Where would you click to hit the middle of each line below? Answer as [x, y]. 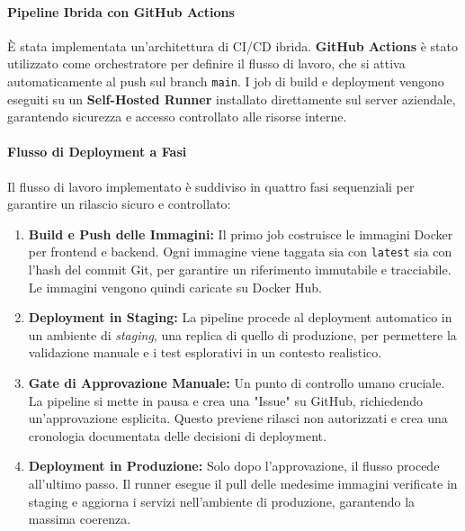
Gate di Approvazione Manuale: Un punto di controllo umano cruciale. [237, 383]
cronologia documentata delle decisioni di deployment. [177, 435]
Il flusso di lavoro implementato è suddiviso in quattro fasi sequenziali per [211, 186]
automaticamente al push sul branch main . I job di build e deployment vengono [226, 81]
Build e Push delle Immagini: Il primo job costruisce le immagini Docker [241, 234]
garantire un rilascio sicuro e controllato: [119, 204]
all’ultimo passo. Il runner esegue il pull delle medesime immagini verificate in [243, 483]
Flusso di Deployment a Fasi [97, 152]
